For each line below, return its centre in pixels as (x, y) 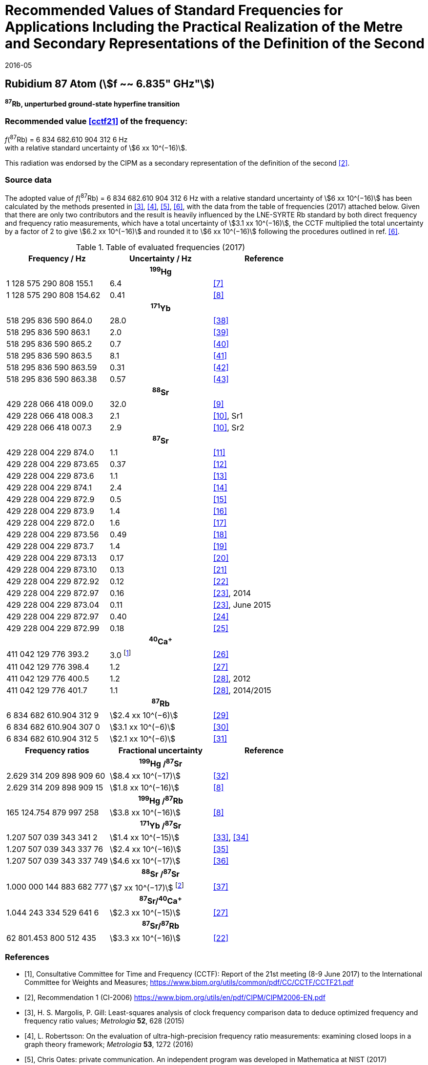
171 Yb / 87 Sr (161, 825)
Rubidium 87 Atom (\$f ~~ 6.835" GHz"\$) (110, 84)
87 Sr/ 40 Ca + (161, 900)
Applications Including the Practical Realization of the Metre (204, 27)
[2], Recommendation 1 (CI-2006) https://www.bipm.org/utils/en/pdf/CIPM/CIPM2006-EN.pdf (175, 998)
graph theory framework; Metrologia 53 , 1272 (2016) (109, 1044)
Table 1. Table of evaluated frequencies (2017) (161, 247)
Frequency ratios (57, 751)
